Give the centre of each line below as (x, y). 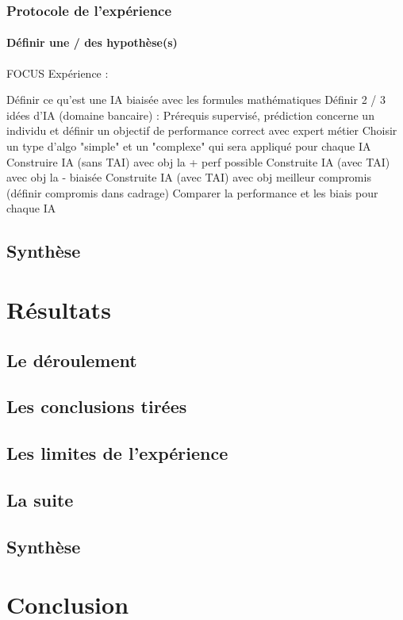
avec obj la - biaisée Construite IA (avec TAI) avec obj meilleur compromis (189, 177)
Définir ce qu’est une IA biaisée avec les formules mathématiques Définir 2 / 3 (196, 100)
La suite (40, 499)
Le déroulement (72, 360)
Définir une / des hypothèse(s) (92, 42)
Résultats (59, 309)
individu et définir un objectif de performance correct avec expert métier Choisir (202, 130)
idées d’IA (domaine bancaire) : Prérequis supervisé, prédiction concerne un (190, 115)
